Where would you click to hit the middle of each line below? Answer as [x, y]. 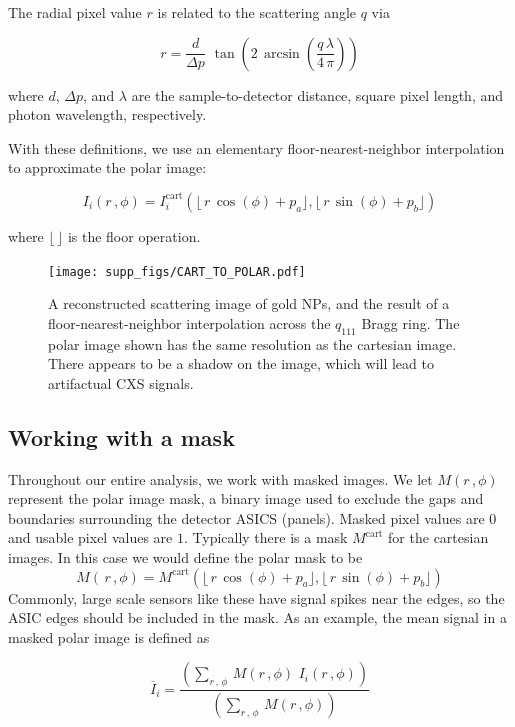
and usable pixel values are [90, 537]
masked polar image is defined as [109, 636]
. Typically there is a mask [265, 537]
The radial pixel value [75, 12]
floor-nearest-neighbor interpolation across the [189, 322]
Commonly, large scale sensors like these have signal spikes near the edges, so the [256, 597]
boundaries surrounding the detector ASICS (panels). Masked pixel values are [246, 517]
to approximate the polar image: [107, 167]
